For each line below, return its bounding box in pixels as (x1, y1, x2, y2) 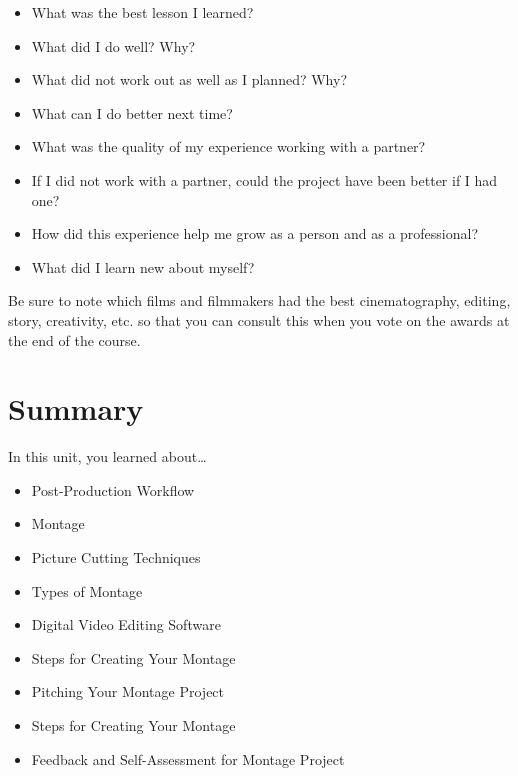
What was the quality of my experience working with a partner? (31, 136, 426, 157)
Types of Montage (31, 580, 143, 601)
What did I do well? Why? (31, 35, 196, 56)
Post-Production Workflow (31, 479, 195, 500)
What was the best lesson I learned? (31, 2, 254, 22)
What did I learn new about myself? (31, 256, 255, 277)
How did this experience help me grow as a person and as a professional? (31, 223, 479, 244)
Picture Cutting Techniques (31, 547, 201, 568)
